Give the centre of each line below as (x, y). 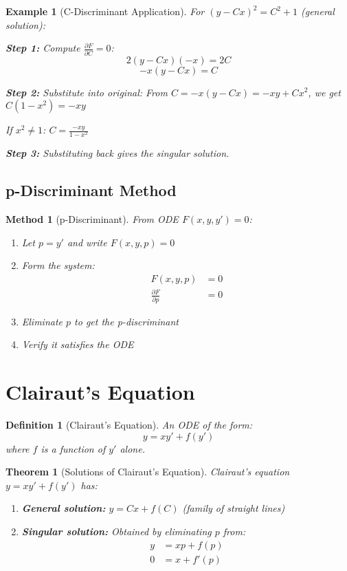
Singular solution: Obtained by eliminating (116, 531)
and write (87, 242)
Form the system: (58, 265)
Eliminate (42, 321)
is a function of (73, 448)
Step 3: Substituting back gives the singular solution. (117, 153)
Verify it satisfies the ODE (78, 344)
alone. (132, 448)
